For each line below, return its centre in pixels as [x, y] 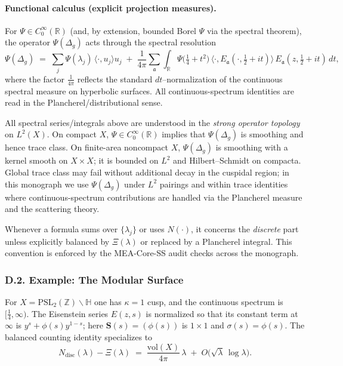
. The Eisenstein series [67, 313]
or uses [152, 228]
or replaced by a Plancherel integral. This [216, 241]
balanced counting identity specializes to [79, 336]
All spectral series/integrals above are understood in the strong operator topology [152, 122]
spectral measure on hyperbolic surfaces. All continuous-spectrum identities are [149, 90]
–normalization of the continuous [223, 79]
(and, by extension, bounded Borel [133, 30]
